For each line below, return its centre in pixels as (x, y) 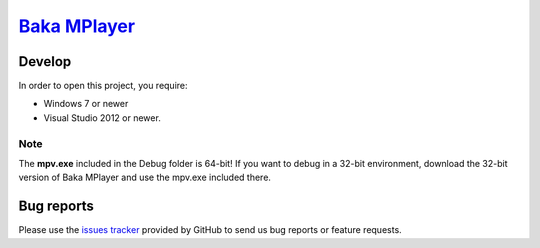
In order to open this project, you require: (103, 86)
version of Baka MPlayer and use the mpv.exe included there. (145, 177)
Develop (45, 61)
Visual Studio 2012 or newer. (102, 117)
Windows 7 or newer (86, 104)
